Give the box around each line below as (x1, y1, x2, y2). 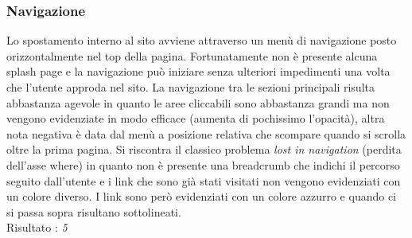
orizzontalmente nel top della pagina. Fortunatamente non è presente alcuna (6, 47, 378, 64)
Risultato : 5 (6, 219, 68, 236)
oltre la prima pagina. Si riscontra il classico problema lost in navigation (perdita (6, 141, 402, 158)
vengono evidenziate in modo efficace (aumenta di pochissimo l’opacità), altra (6, 110, 385, 127)
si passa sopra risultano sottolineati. (6, 203, 181, 220)
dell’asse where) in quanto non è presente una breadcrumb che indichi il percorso (6, 156, 400, 173)
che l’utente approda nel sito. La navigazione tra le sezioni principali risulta (6, 79, 375, 95)
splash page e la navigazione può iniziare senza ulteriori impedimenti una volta (6, 63, 391, 80)
